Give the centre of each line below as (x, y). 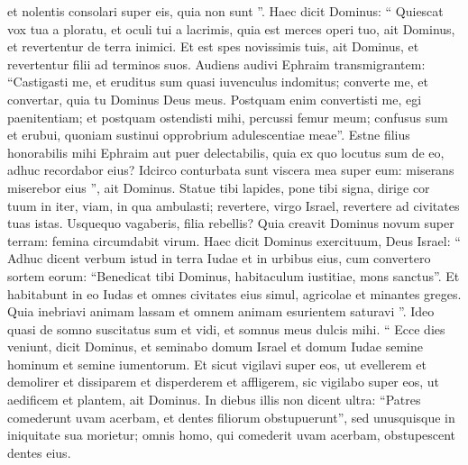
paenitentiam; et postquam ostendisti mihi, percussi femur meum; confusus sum (228, 117)
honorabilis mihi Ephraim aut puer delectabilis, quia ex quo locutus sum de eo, (226, 152)
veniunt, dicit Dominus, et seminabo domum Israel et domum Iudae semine (215, 346)
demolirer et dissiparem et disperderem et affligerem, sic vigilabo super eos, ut (224, 382)
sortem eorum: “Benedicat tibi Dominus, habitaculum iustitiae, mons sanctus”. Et (234, 275)
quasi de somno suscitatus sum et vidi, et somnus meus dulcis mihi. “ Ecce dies (226, 328)
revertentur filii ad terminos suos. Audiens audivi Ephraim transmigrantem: (216, 64)
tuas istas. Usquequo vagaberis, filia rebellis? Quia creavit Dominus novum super (231, 223)
